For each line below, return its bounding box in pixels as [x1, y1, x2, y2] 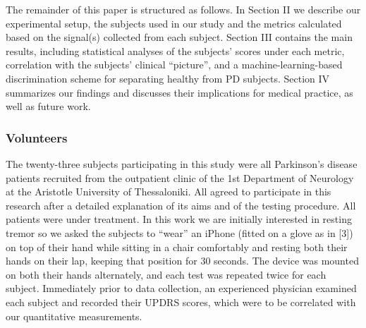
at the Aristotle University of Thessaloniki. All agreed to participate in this [6, 184, 331, 199]
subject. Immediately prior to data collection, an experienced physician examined [6, 281, 357, 296]
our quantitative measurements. [6, 308, 142, 323]
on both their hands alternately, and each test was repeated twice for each [6, 267, 327, 281]
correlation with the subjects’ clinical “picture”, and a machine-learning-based [6, 57, 343, 72]
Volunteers [6, 128, 68, 146]
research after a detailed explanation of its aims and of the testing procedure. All [6, 198, 356, 212]
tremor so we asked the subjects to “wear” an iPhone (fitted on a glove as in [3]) [6, 225, 353, 240]
